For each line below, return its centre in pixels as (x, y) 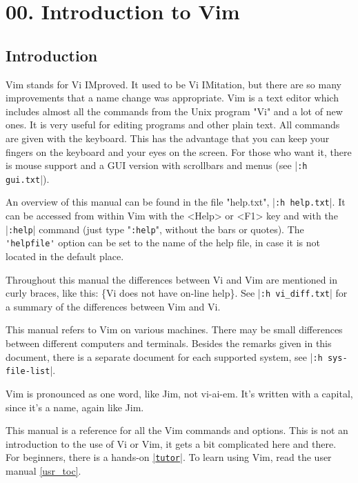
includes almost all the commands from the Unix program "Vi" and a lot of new (174, 111)
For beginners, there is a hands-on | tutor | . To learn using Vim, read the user (169, 457)
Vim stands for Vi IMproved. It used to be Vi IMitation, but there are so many (173, 84)
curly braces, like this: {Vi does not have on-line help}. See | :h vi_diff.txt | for (177, 293)
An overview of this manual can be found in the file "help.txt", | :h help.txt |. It (176, 202)
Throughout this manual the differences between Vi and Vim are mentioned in (171, 279)
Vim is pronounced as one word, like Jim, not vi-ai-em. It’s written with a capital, (179, 393)
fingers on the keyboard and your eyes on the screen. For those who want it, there (179, 151)
